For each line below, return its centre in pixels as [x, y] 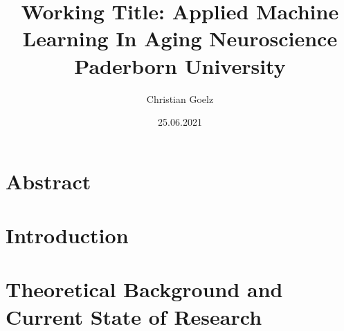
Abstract [48, 181]
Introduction [67, 235]
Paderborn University [180, 65]
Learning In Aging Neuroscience [180, 38]
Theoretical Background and [144, 289]
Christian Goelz [180, 98]
